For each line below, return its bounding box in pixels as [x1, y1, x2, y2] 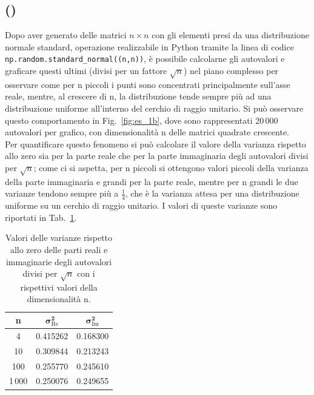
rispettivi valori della [20, 280, 98, 293]
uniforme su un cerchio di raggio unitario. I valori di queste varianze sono [5, 199, 278, 212]
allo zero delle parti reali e [10, 243, 108, 255]
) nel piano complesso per [183, 64, 279, 77]
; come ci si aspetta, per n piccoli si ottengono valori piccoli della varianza [33, 161, 309, 174]
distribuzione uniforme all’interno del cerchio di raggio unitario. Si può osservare [5, 102, 304, 114]
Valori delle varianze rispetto [5, 231, 113, 244]
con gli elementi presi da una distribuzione [152, 29, 309, 41]
